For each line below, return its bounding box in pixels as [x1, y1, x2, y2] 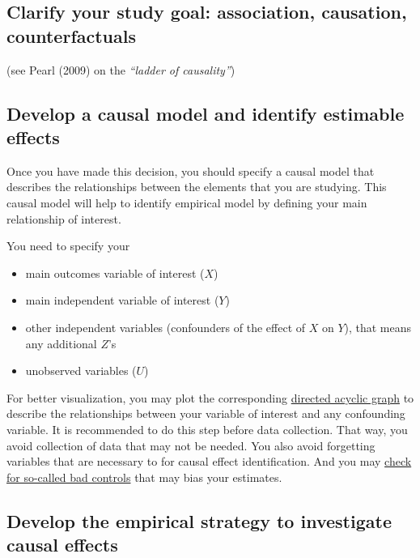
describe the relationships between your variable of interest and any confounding [6, 405, 405, 422]
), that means [344, 318, 412, 335]
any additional [25, 334, 97, 351]
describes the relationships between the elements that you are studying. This [6, 178, 387, 195]
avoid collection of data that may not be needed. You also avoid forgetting [6, 437, 375, 454]
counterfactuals [6, 23, 136, 48]
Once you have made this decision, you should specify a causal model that [6, 162, 375, 179]
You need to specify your [6, 237, 130, 254]
